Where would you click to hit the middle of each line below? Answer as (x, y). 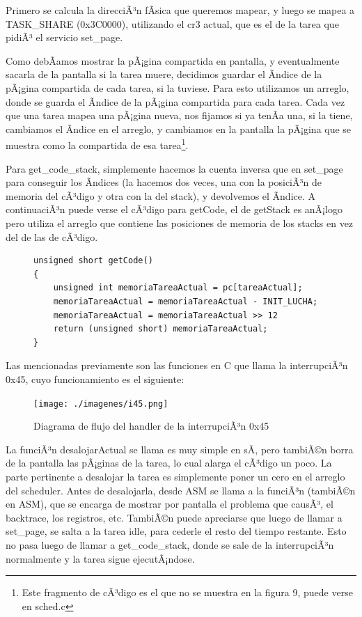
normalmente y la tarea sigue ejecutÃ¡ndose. (100, 558)
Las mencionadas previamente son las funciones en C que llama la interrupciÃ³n (177, 365)
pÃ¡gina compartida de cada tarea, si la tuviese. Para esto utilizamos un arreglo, (178, 87)
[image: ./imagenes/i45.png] (101, 404)
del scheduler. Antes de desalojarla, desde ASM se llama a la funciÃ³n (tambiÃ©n (181, 490)
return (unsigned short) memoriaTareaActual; (160, 329)
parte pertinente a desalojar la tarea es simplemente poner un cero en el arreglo (175, 476)
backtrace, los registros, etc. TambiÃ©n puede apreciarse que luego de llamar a (174, 517)
